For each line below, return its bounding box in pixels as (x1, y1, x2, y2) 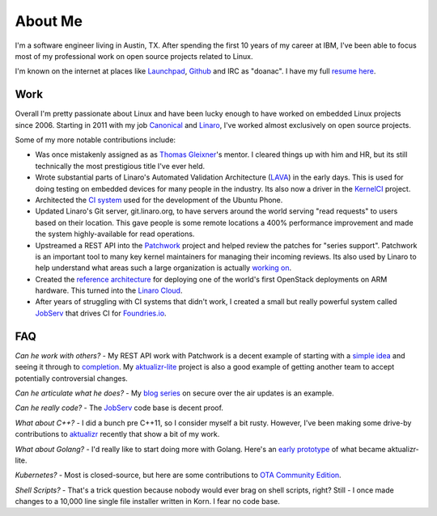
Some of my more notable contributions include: (15, 135, 176, 145)
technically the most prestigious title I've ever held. (35, 161, 206, 171)
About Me (15, 12, 83, 30)
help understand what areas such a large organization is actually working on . (35, 263, 292, 273)
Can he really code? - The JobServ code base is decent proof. (15, 403, 224, 412)
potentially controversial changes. (15, 373, 129, 383)
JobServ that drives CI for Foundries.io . (35, 308, 167, 318)
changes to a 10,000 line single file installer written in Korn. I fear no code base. (15, 497, 281, 506)
